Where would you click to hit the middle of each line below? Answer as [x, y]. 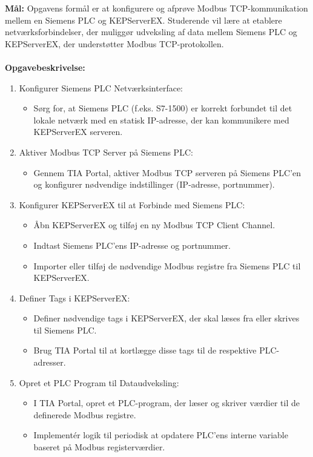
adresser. [50, 362]
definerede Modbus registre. [85, 414]
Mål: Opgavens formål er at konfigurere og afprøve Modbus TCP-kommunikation [156, 8]
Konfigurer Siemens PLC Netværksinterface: [101, 87]
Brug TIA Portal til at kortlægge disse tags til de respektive [145, 350]
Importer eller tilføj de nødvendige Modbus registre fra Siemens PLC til [167, 265]
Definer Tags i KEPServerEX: [74, 298]
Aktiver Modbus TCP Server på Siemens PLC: [106, 152]
